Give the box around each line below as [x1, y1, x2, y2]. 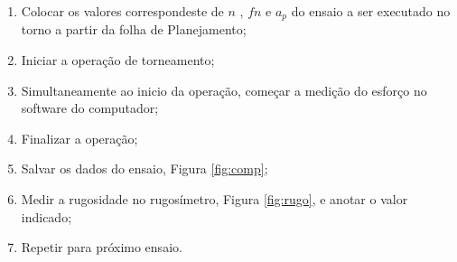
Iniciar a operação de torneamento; [21, 51, 215, 70]
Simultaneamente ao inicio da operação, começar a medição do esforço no [21, 80, 427, 99]
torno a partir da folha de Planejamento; [21, 20, 247, 39]
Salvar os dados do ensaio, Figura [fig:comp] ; [21, 159, 268, 178]
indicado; [21, 207, 72, 226]
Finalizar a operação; [21, 128, 138, 147]
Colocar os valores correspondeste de [21, 2, 224, 20]
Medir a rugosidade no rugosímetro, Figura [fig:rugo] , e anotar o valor [21, 190, 408, 209]
